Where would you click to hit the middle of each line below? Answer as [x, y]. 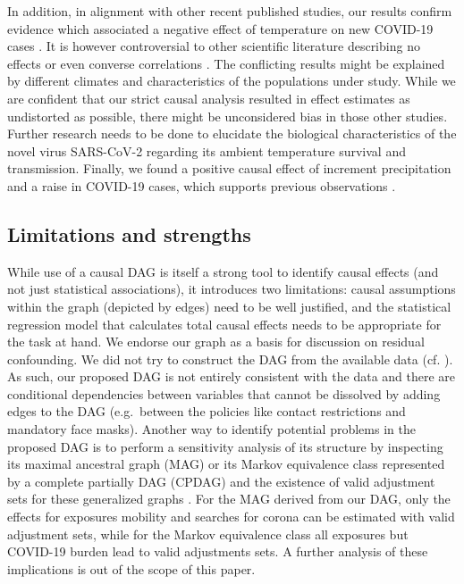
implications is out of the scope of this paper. [131, 568]
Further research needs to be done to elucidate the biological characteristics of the [232, 133]
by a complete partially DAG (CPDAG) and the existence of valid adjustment [221, 481]
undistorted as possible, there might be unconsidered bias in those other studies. [228, 116]
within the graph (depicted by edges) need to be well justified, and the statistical [229, 306]
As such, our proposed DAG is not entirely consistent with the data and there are [232, 376]
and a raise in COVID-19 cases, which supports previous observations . [202, 185]
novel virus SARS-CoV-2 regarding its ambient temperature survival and [207, 150]
